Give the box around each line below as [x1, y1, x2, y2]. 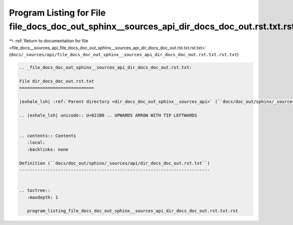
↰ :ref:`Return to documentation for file [9, 38, 88, 44]
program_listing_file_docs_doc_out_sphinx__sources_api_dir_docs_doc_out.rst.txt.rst [27, 208, 239, 214]
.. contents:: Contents [19, 133, 77, 139]
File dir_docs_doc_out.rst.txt [19, 78, 95, 84]
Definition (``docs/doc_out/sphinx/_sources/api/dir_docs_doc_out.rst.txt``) [19, 160, 210, 166]
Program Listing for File [9, 7, 106, 18]
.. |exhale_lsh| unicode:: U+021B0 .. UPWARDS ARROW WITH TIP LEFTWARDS [19, 112, 197, 118]
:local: [27, 140, 45, 145]
